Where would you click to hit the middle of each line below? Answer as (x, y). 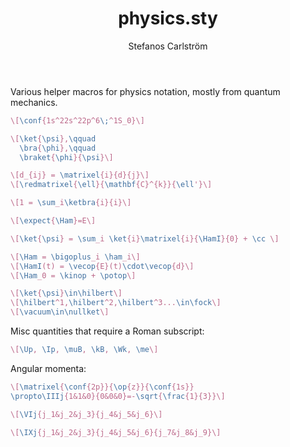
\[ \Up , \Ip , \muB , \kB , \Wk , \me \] (84, 350)
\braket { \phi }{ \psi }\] (66, 157)
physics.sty (168, 18)
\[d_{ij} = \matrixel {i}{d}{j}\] (80, 175)
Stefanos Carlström (168, 46)
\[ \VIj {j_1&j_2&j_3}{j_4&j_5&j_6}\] (86, 414)
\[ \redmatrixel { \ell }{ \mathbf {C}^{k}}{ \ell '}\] (111, 185)
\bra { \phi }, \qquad (58, 148)
